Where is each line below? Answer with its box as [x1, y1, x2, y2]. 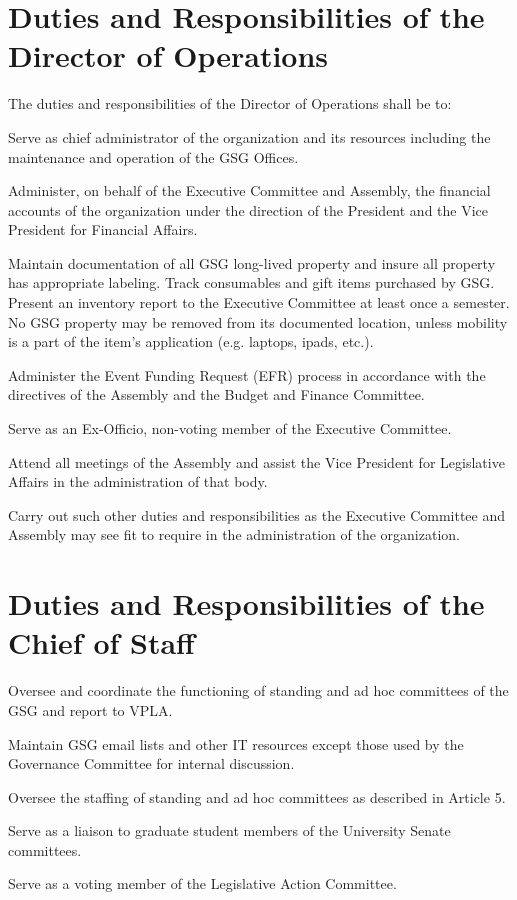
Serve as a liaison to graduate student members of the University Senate [8, 820, 451, 841]
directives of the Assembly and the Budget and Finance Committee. [8, 384, 425, 405]
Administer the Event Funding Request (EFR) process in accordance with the [8, 364, 486, 385]
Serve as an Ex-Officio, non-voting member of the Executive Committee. [8, 418, 452, 439]
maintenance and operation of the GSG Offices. [8, 146, 299, 167]
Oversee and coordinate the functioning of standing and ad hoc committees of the [8, 680, 509, 701]
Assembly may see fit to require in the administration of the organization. [8, 524, 460, 545]
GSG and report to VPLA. [8, 699, 173, 720]
